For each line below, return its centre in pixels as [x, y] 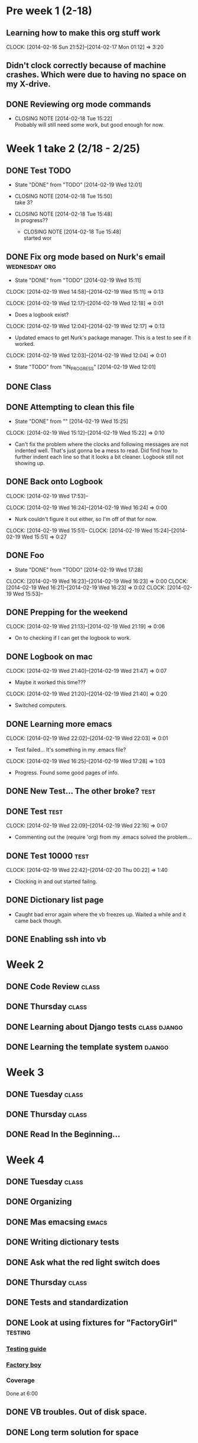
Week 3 [25, 1072]
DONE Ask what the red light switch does [83, 1262]
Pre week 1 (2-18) [49, 11]
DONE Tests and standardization [67, 1302]
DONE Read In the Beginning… [63, 1135]
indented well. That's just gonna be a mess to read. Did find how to [96, 451]
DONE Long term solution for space [72, 1432]
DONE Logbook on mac [49, 657]
